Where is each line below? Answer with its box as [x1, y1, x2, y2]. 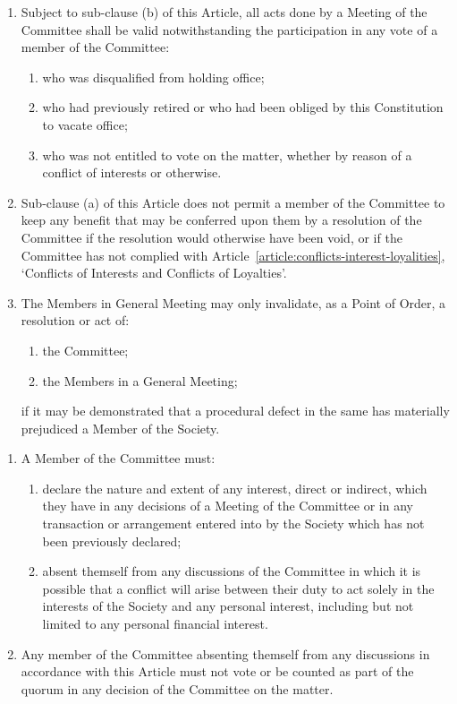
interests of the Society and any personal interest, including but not [42, 597, 414, 615]
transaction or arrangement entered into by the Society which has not [42, 514, 425, 533]
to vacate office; [42, 115, 128, 133]
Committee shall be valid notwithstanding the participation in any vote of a [21, 20, 438, 39]
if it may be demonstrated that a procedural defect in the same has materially [21, 401, 450, 420]
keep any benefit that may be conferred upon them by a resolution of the [21, 210, 422, 229]
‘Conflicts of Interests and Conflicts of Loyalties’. [21, 263, 287, 282]
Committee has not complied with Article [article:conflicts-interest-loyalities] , [21, 245, 445, 264]
